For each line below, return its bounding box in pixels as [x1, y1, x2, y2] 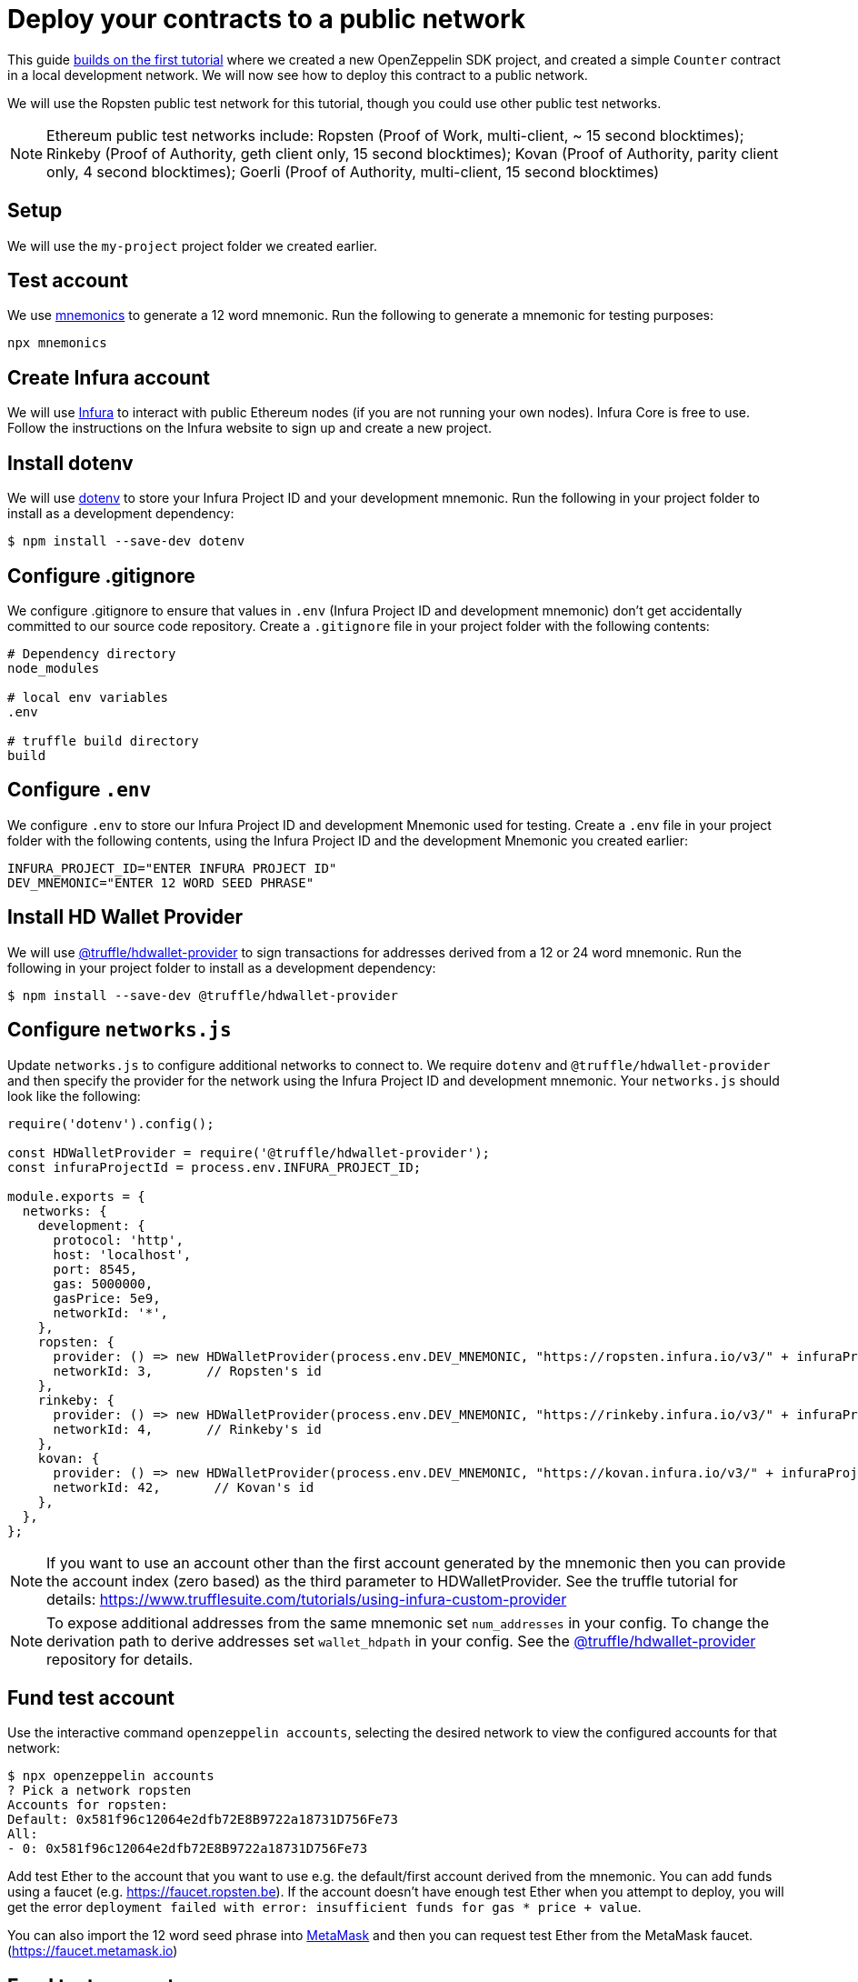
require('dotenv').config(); [7, 1116, 214, 1131]
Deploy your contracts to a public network [7, 4, 526, 35]
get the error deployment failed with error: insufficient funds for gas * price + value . [7, 1899, 642, 1916]
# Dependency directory [7, 646, 176, 661]
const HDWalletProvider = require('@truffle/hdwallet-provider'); [7, 1145, 491, 1160]
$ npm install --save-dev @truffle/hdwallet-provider [7, 987, 398, 1003]
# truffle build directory [7, 733, 199, 748]
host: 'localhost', [53, 1246, 192, 1262]
